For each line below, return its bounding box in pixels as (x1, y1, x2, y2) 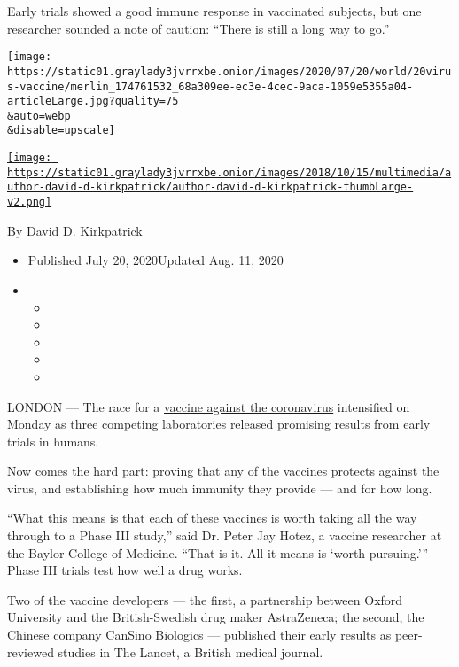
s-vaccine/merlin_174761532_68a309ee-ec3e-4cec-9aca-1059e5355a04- (7, 80, 414, 93)
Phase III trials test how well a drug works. (7, 561, 243, 579)
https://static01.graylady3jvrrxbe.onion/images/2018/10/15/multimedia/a (7, 166, 452, 179)
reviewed (7, 642, 54, 661)
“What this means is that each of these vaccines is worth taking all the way (7, 508, 417, 527)
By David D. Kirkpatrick (7, 221, 143, 239)
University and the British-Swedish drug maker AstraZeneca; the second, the (7, 608, 424, 626)
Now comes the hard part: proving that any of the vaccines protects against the (7, 461, 440, 480)
